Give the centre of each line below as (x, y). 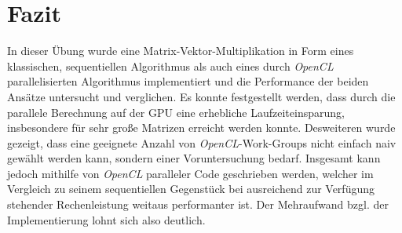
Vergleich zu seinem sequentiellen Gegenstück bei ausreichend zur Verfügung (191, 189)
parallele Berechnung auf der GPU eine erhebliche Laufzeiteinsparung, (176, 112)
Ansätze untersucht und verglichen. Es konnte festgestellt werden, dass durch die (201, 96)
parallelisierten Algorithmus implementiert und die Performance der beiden (188, 81)
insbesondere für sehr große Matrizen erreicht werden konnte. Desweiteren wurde (201, 127)
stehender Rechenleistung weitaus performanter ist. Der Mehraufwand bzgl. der (198, 204)
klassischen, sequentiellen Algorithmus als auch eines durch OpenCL (170, 66)
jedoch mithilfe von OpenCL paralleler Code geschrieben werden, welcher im (190, 173)
